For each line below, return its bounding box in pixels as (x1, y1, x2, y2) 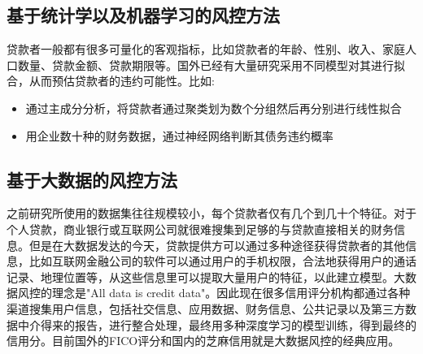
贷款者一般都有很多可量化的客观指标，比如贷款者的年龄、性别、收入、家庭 (7, 41, 405, 58)
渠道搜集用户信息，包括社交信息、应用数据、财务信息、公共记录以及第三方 (7, 300, 405, 317)
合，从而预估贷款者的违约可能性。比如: (7, 72, 215, 89)
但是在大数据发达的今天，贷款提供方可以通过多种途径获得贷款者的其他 (28, 236, 405, 253)
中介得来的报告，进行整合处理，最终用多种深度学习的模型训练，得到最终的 (17, 316, 416, 333)
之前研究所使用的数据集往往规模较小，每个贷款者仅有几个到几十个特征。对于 (7, 205, 416, 222)
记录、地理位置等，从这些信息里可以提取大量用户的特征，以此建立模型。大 (7, 268, 405, 285)
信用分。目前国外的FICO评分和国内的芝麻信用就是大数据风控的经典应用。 (7, 332, 400, 349)
